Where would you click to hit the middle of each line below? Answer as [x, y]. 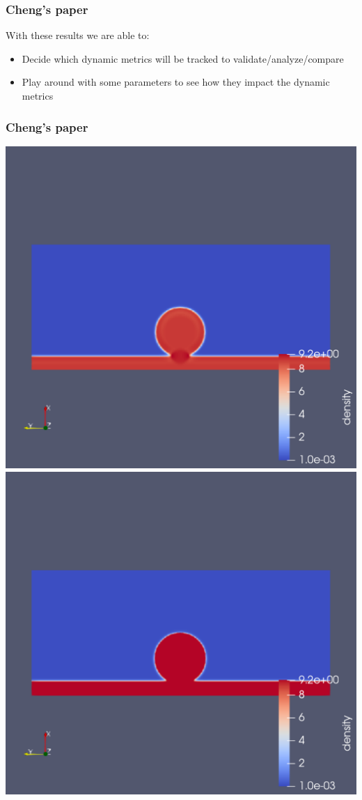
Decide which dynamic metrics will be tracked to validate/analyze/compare [183, 58]
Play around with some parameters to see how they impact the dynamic [176, 82]
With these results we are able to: [78, 35]
